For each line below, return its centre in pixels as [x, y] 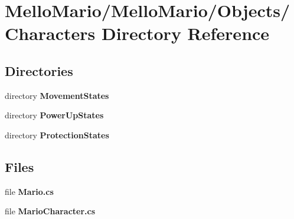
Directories [39, 70]
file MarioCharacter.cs [50, 211]
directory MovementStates [57, 95]
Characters [50, 33]
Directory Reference [186, 33]
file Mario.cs [29, 191]
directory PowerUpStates [54, 115]
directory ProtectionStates [57, 135]
